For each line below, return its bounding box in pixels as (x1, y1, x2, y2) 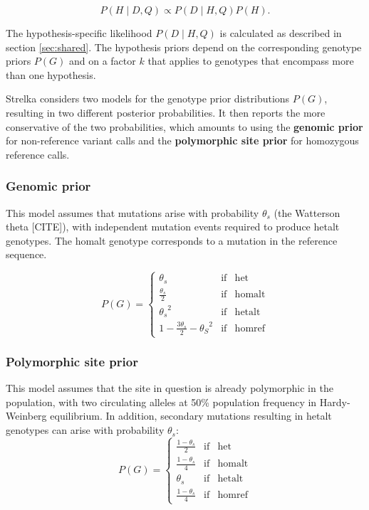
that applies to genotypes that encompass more (147, 53, 354, 68)
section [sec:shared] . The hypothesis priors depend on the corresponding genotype (6, 39, 362, 54)
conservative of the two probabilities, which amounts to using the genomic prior (6, 119, 363, 134)
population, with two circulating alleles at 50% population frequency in (6, 394, 317, 409)
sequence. (6, 247, 47, 262)
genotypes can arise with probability (6, 423, 165, 437)
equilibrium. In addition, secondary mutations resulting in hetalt (50, 408, 332, 423)
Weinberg (6, 408, 47, 423)
